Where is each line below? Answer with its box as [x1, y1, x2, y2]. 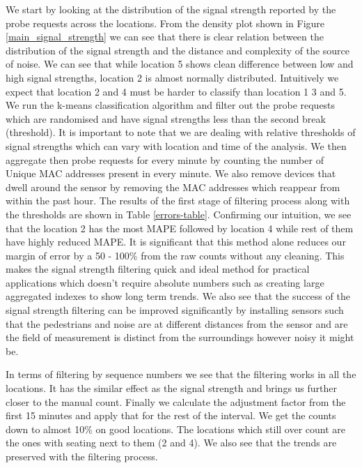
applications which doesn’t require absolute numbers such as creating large [6, 275, 324, 289]
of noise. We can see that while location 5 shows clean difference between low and [6, 56, 354, 71]
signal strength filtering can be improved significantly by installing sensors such [6, 303, 344, 317]
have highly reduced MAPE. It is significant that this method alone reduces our [6, 234, 346, 249]
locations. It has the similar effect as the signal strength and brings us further [6, 381, 338, 395]
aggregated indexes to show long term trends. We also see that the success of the [6, 289, 350, 303]
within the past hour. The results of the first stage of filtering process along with [6, 193, 350, 208]
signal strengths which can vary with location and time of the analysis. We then [6, 138, 347, 153]
